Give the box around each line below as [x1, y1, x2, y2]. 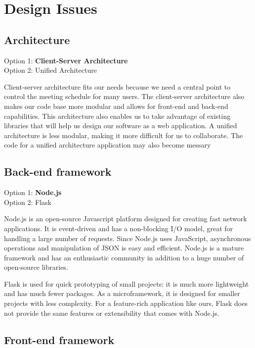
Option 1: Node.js [4, 187, 62, 198]
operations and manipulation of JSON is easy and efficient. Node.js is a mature [4, 243, 244, 253]
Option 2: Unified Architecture [4, 65, 97, 75]
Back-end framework [4, 164, 112, 179]
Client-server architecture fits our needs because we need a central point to [4, 81, 231, 92]
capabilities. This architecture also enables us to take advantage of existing [4, 110, 231, 121]
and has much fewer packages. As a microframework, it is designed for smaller [4, 288, 240, 298]
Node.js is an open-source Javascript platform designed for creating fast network [4, 213, 247, 224]
